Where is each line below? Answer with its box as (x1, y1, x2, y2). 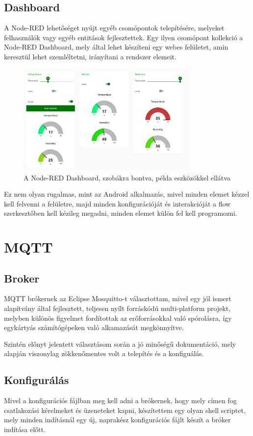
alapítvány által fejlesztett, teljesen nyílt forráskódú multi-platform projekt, (4, 303, 231, 313)
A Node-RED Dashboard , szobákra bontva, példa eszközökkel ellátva (24, 172, 230, 182)
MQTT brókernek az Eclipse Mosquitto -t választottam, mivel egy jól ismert (4, 293, 231, 304)
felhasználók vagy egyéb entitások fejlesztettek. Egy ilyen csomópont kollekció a (4, 32, 243, 42)
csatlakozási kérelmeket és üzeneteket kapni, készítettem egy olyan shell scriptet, (4, 405, 246, 415)
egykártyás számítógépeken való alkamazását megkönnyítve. (4, 322, 184, 333)
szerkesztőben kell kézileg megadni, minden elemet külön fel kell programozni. (4, 208, 237, 218)
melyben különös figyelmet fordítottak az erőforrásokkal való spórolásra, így (4, 312, 232, 323)
